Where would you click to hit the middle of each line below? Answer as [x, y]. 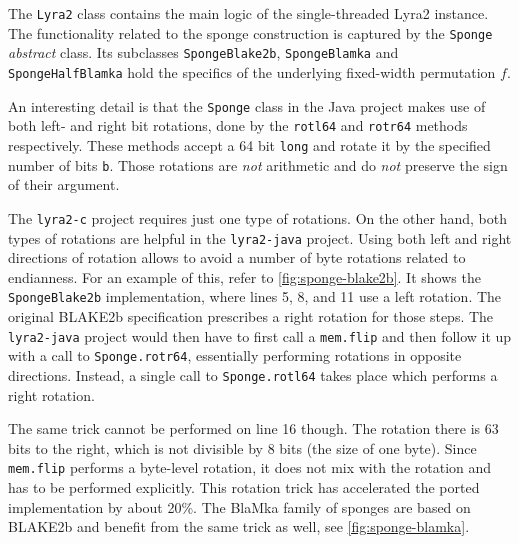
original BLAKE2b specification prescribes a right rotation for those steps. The [251, 316]
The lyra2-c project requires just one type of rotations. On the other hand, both [257, 217]
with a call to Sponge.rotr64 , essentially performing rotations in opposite [235, 355]
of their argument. [64, 184]
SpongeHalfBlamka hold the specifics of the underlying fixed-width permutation [252, 71]
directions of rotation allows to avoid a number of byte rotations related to [237, 257]
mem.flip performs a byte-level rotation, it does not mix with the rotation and [250, 467]
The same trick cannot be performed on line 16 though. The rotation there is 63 [253, 428]
